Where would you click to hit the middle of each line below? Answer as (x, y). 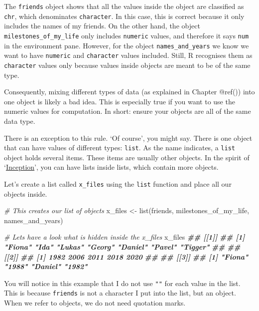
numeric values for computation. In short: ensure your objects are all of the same (128, 111)
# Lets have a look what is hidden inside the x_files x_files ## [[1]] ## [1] (125, 237)
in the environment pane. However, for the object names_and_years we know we (127, 45)
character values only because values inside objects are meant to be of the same (127, 65)
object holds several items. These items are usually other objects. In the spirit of (127, 157)
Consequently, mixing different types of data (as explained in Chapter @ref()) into (129, 92)
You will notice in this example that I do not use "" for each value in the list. (122, 283)
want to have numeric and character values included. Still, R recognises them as (128, 55)
